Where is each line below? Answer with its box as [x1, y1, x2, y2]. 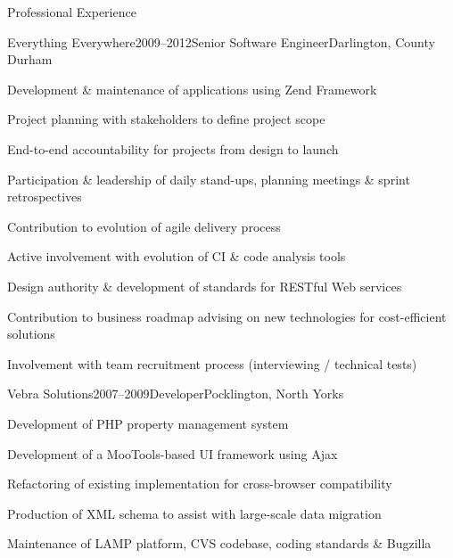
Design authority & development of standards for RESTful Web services [7, 276, 402, 295]
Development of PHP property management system [7, 414, 289, 432]
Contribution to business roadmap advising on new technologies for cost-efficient [7, 307, 447, 325]
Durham [7, 50, 53, 69]
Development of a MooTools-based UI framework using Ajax [7, 444, 338, 463]
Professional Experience [7, 3, 136, 21]
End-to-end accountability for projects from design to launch [7, 139, 339, 158]
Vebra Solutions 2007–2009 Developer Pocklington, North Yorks [7, 384, 344, 403]
